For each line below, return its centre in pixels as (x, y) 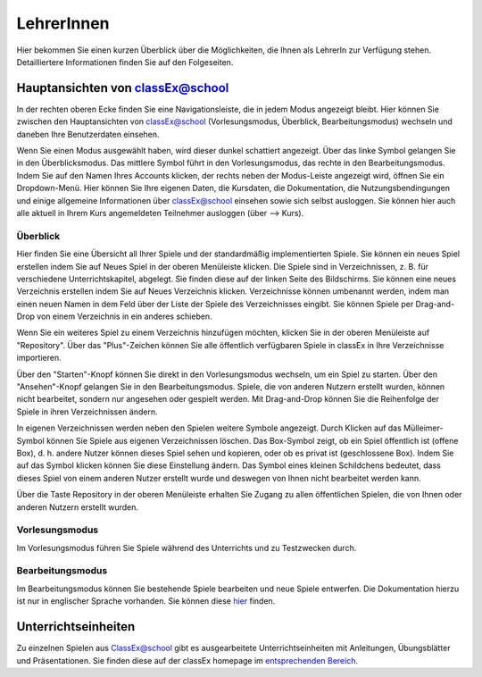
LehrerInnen (63, 23)
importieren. (39, 358)
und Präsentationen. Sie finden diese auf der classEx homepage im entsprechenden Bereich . (187, 660)
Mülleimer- (423, 428)
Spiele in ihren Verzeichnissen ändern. (87, 412)
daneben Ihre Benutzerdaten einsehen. (88, 134)
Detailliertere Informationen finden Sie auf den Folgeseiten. (125, 62)
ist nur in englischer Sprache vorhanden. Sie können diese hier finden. (146, 601)
